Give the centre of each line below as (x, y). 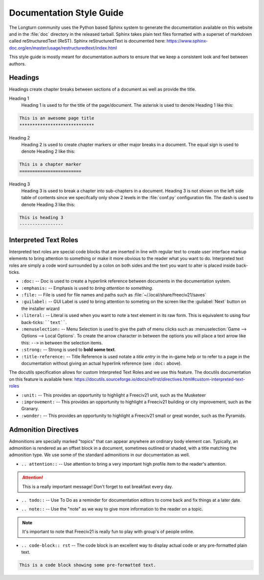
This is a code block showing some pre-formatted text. (88, 565)
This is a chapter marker (50, 164)
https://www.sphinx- (187, 41)
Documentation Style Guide (66, 13)
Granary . (30, 409)
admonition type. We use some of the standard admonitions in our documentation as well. (99, 455)
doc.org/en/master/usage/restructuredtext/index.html (63, 48)
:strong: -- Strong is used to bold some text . (68, 349)
